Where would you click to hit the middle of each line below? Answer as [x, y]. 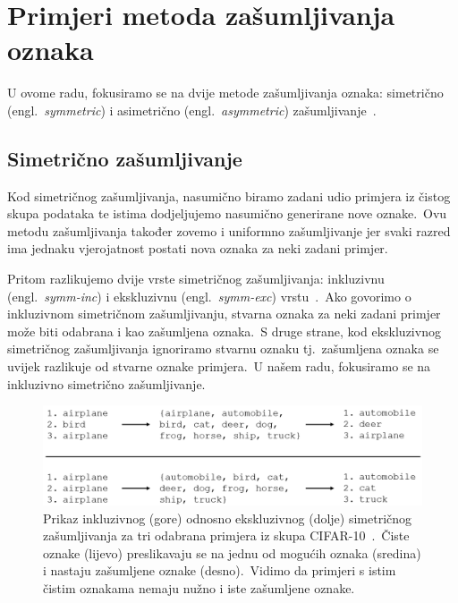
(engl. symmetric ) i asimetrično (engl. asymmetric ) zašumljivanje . [192, 110]
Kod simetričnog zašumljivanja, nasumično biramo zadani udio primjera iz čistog [229, 195]
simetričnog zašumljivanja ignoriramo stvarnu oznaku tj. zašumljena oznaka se [223, 348]
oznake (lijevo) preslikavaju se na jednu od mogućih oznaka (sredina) [232, 552]
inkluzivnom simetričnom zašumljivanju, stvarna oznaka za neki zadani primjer [224, 314]
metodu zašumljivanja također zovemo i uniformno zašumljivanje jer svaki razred [229, 230]
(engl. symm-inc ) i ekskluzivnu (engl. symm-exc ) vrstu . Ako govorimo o [209, 296]
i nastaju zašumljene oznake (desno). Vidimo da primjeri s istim [220, 570]
